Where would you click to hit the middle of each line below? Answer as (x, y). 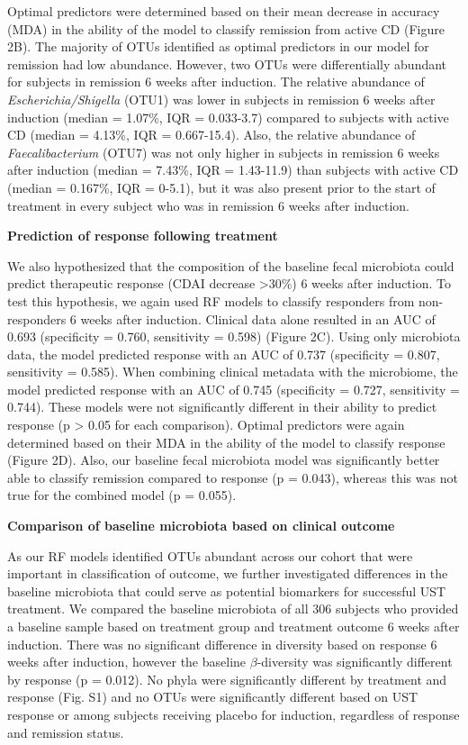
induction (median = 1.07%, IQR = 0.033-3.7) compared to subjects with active (228, 117)
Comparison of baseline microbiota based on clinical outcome (201, 526)
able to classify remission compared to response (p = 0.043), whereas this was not (233, 477)
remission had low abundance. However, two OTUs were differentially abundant (227, 64)
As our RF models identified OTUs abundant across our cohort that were (210, 555)
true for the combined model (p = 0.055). (122, 495)
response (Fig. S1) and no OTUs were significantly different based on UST (213, 697)
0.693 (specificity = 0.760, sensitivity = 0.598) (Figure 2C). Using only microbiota (234, 336)
